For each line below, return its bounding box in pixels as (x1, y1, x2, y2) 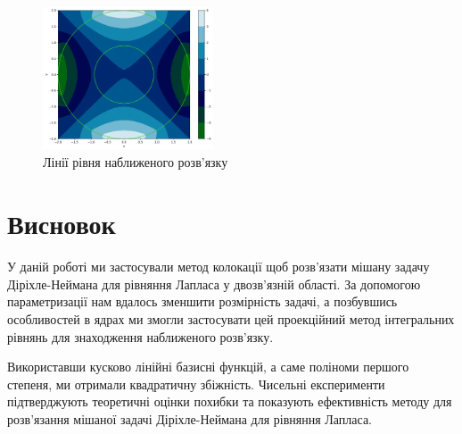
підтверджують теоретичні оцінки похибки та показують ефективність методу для (7, 392, 452, 411)
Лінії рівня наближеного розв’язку (43, 153, 228, 171)
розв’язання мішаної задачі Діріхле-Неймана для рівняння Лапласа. (7, 409, 372, 428)
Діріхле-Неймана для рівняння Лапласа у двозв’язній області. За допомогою (7, 274, 421, 293)
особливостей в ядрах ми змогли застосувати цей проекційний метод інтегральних (7, 309, 455, 328)
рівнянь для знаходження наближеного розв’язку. (7, 327, 274, 346)
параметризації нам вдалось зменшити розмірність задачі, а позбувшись (7, 292, 398, 311)
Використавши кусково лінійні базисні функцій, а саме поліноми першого (7, 357, 409, 376)
